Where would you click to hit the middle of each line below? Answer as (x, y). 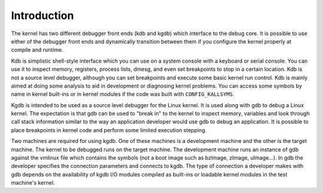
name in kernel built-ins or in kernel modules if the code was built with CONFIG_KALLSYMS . (123, 94)
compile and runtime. (37, 50)
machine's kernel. (33, 183)
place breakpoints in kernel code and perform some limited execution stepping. (109, 130)
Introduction (42, 15)
